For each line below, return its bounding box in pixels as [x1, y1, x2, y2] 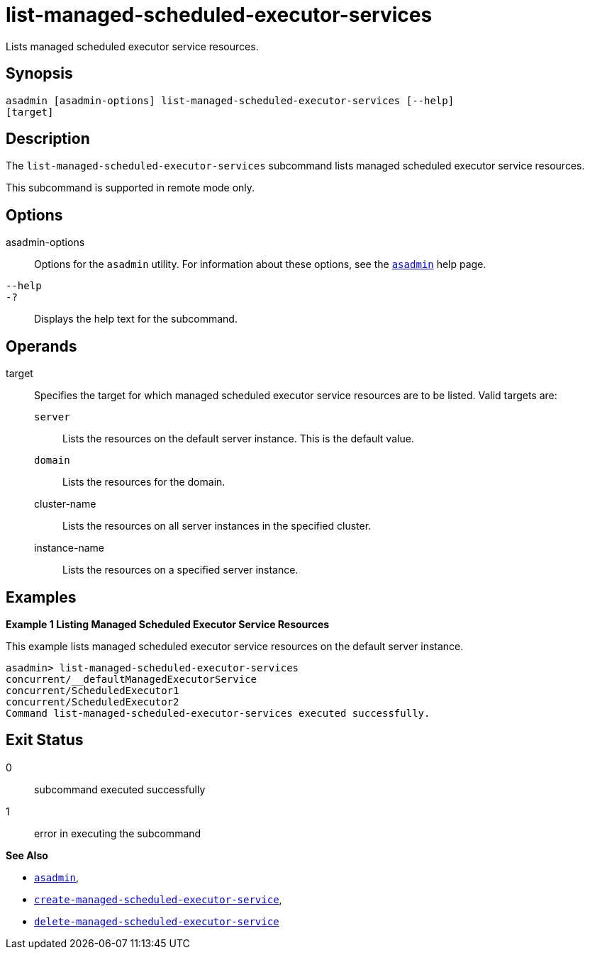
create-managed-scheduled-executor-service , [34, 893, 282, 905]
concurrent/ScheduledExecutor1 [6, 684, 179, 696]
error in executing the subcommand [34, 827, 201, 839]
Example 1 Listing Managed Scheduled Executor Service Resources [6, 618, 330, 630]
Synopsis [6, 65, 73, 83]
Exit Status [6, 731, 84, 749]
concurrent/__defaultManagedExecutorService [6, 673, 257, 685]
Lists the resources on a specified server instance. [62, 564, 299, 576]
